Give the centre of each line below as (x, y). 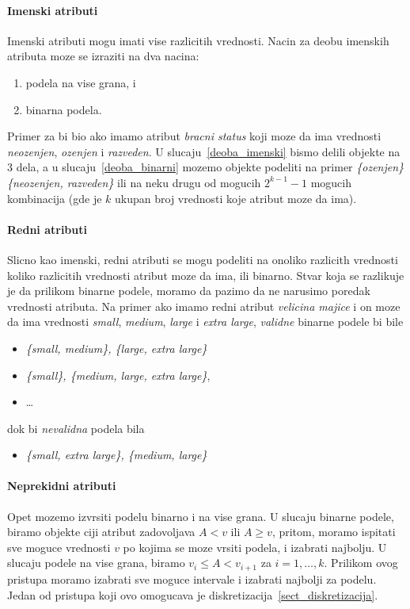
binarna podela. (64, 109)
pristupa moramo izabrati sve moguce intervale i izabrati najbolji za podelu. (192, 578)
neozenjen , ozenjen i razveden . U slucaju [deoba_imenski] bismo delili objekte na (204, 151)
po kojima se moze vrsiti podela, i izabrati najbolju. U (255, 547)
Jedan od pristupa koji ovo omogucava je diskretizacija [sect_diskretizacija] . (193, 594)
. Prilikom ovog (361, 563)
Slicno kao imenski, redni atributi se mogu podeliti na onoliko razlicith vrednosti (203, 259)
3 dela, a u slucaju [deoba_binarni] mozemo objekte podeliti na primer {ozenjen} (206, 167)
